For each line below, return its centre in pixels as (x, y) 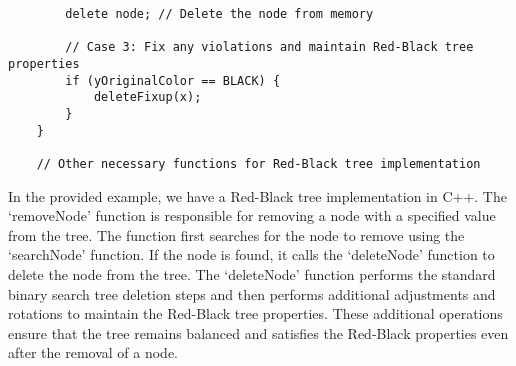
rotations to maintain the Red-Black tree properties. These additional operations (255, 313)
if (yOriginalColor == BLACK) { (173, 80)
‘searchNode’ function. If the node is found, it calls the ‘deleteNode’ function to (251, 254)
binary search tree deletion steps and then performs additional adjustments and (252, 293)
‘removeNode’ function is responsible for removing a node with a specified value (252, 215)
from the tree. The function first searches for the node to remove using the (236, 234)
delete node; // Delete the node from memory (219, 14)
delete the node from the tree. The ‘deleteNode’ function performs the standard (252, 273)
